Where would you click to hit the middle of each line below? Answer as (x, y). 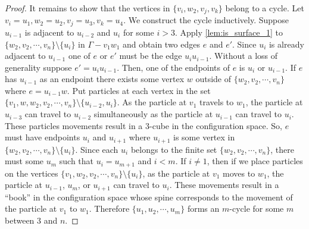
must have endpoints (43, 137)
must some (24, 161)
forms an (203, 208)
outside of (213, 79)
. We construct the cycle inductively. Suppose (206, 20)
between (20, 220)
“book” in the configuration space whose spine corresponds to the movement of (149, 197)
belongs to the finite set (174, 149)
